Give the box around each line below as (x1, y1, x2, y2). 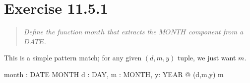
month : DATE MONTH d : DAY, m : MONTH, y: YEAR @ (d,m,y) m (4, 69, 224, 79)
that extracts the (107, 27, 156, 37)
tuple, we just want (177, 53, 236, 63)
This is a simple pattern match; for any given (4, 53, 142, 63)
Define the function (23, 27, 82, 37)
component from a (188, 27, 244, 37)
